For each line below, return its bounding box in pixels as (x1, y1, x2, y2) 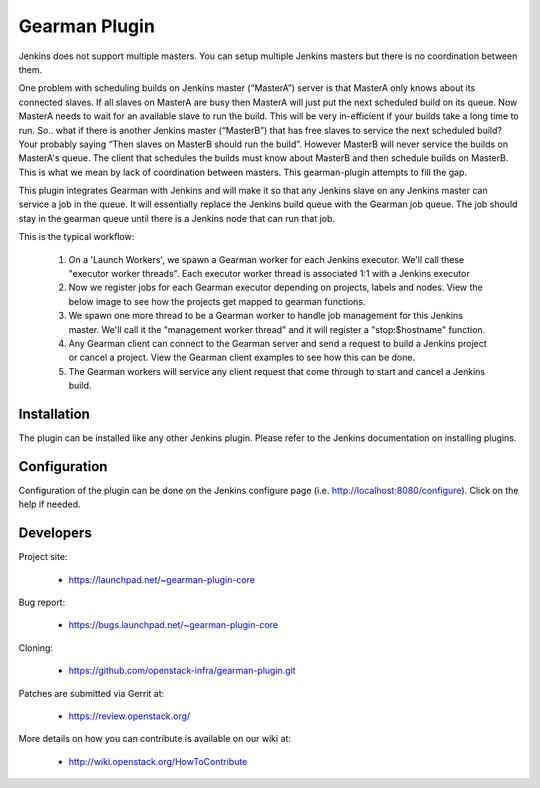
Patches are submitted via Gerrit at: (18, 687, 165, 699)
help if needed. (18, 498, 81, 510)
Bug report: (18, 596, 66, 609)
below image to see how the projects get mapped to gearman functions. (68, 295, 366, 307)
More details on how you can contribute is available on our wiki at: (18, 733, 292, 745)
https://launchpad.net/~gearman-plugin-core (68, 573, 255, 585)
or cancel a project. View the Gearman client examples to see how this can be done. (68, 351, 415, 364)
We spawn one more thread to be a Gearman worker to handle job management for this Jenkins (68, 310, 464, 322)
